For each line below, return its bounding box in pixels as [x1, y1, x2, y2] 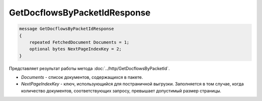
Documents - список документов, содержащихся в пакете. [21, 74, 143, 80]
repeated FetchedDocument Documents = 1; [29, 39, 130, 45]
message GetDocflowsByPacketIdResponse [19, 26, 114, 31]
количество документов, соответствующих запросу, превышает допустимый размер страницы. [21, 87, 222, 94]
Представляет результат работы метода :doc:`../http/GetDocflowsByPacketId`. [9, 65, 170, 71]
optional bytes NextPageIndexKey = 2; [29, 46, 122, 52]
